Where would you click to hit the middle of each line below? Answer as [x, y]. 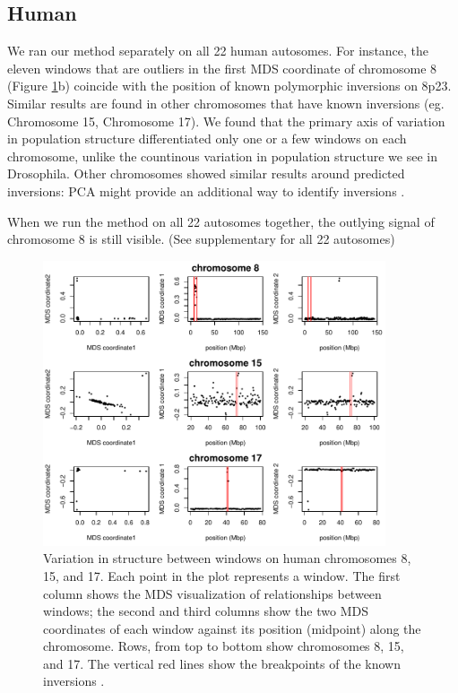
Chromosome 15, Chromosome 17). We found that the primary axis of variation [226, 121]
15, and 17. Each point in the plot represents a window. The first [222, 575]
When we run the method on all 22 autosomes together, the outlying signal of [221, 221]
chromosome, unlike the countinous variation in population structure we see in [222, 156]
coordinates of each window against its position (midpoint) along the [232, 628]
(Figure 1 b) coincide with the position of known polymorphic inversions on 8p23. [229, 86]
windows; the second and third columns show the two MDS [206, 611]
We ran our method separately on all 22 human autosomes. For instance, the [218, 51]
